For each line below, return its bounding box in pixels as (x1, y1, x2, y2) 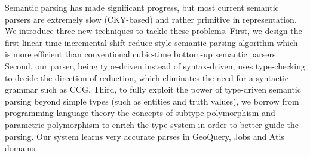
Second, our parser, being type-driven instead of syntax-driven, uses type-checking (5, 59, 306, 72)
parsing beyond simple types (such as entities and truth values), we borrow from (5, 94, 299, 107)
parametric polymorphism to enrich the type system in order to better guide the (5, 118, 299, 130)
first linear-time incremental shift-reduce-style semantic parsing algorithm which (5, 36, 298, 48)
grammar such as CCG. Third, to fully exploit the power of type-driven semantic (5, 83, 301, 96)
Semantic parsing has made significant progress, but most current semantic (5, 1, 279, 13)
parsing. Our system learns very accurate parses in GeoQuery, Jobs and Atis (5, 130, 284, 142)
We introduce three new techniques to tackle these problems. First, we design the (5, 25, 302, 37)
